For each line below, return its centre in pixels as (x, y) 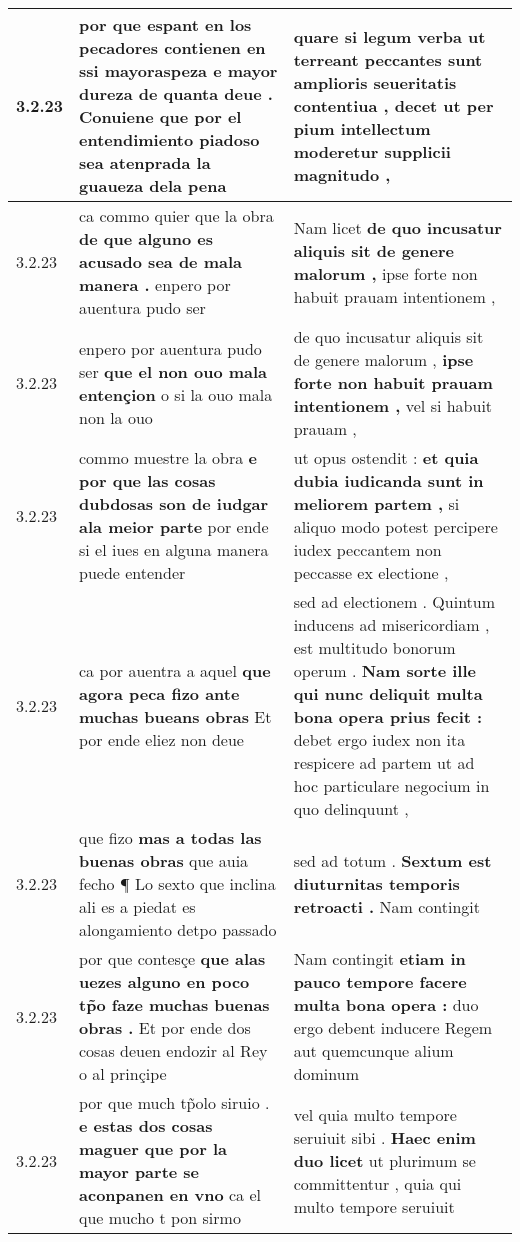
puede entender (132, 572)
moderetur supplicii (372, 151)
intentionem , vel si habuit (393, 405)
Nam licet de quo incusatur (397, 227)
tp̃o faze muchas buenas (174, 1004)
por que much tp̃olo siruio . (174, 1102)
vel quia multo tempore (375, 1114)
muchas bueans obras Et (175, 716)
